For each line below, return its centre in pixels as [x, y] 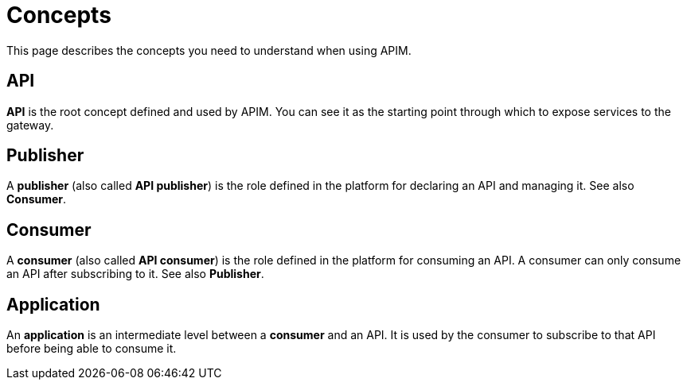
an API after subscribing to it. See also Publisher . [135, 274]
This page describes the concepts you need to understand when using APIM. [209, 50]
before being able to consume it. [92, 349]
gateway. [30, 125]
